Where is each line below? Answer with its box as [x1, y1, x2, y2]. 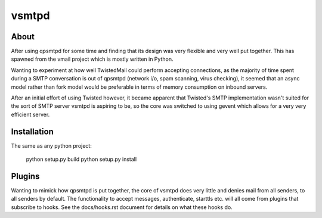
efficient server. [11, 111, 50, 118]
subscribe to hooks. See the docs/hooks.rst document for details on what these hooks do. [11, 203, 233, 211]
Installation [11, 126, 54, 136]
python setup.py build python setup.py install [26, 155, 137, 163]
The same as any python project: [11, 142, 92, 149]
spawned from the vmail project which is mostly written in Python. [11, 55, 174, 63]
